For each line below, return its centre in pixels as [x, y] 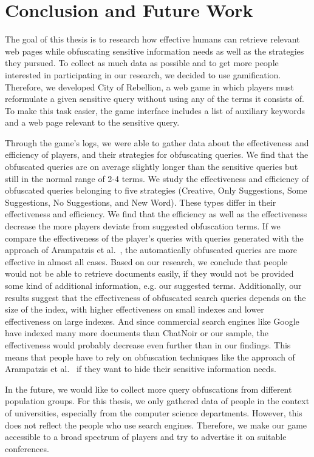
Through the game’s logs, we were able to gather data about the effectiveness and [157, 142]
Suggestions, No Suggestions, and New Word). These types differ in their [141, 202]
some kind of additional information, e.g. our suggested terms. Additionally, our [153, 285]
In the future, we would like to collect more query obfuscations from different [148, 389]
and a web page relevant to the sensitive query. [92, 122]
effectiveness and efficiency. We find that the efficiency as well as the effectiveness [156, 214]
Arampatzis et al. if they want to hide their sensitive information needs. [141, 369]
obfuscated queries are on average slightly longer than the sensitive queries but [152, 167]
